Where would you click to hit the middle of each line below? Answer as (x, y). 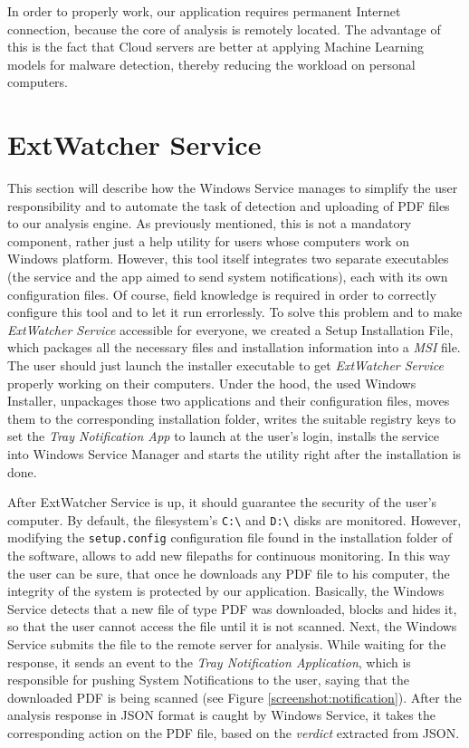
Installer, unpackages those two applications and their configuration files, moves (229, 401)
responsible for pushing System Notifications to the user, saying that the (209, 680)
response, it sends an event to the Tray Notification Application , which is (209, 662)
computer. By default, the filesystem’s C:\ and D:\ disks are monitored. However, (234, 519)
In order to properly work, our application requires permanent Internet (204, 11)
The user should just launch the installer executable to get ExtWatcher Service (225, 365)
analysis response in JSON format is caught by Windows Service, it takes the (221, 715)
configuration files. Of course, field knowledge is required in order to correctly (222, 294)
